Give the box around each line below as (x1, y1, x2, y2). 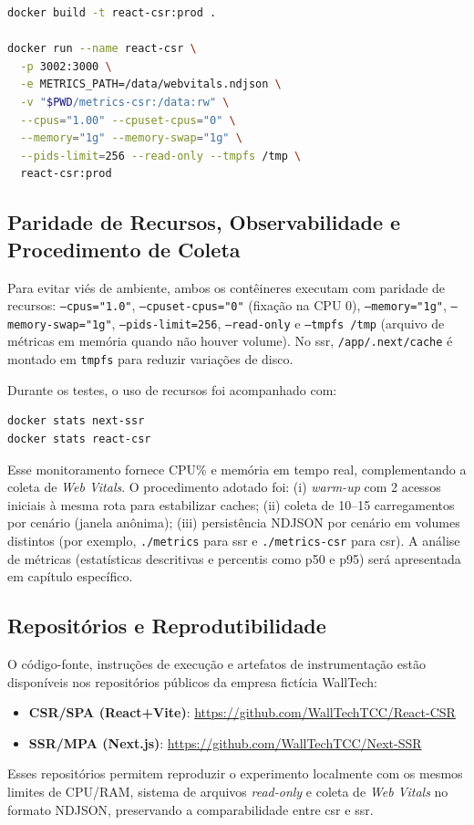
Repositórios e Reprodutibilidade (7, 611, 326, 640)
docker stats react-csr (7, 432, 151, 445)
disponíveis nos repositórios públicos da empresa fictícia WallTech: (7, 672, 377, 691)
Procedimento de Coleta (7, 235, 241, 263)
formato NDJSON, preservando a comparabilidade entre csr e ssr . (7, 799, 374, 819)
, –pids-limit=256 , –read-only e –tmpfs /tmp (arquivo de (111, 313, 445, 332)
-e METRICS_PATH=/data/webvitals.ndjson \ (20, 78, 282, 91)
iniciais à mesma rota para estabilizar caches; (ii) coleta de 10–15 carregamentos (7, 495, 455, 514)
